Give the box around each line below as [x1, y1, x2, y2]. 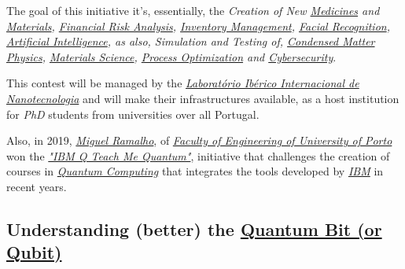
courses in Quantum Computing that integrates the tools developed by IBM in [6, 163, 384, 179]
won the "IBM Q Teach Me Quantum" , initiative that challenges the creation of [6, 147, 390, 164]
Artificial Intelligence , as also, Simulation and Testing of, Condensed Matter [6, 33, 375, 50]
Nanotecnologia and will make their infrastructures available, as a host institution [6, 90, 399, 106]
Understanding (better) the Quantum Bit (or [6, 216, 382, 241]
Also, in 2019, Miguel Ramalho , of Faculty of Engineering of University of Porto [6, 132, 392, 149]
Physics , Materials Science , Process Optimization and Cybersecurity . [6, 48, 337, 64]
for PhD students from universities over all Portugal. [6, 105, 260, 122]
